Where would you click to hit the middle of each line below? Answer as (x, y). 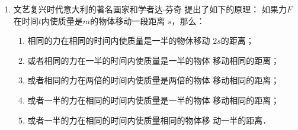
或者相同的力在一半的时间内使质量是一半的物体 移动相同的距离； (153, 60)
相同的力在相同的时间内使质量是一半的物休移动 (119, 40)
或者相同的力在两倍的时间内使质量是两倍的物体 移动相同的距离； (153, 80)
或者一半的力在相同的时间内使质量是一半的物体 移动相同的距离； (153, 100)
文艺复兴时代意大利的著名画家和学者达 (88, 9)
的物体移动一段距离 (128, 20)
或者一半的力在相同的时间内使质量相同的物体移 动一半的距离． (149, 120)
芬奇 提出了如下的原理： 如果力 (226, 9)
